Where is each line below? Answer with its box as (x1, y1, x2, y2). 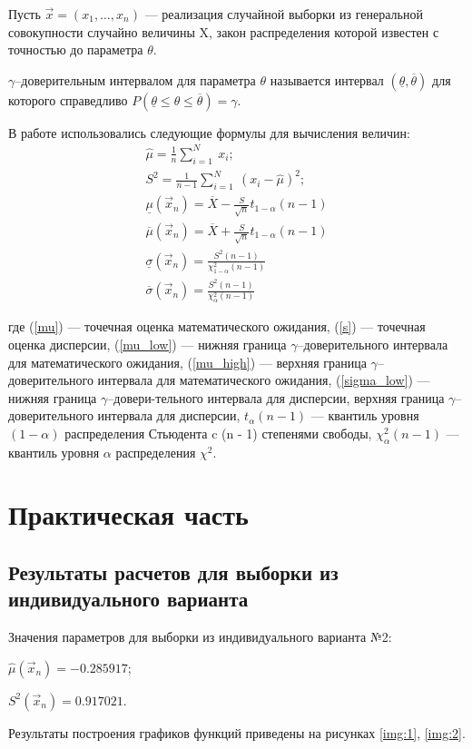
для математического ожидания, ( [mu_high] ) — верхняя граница (8, 352, 367, 371)
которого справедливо (8, 90, 128, 109)
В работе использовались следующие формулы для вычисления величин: (8, 123, 410, 142)
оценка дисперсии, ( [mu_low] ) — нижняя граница (8, 334, 287, 353)
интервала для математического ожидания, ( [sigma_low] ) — (97, 370, 430, 389)
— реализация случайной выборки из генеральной (144, 5, 423, 23)
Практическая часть (8, 496, 249, 533)
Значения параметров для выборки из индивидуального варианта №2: (8, 627, 392, 646)
